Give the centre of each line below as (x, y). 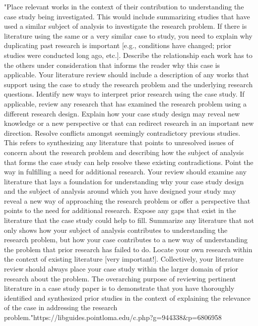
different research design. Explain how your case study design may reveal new (122, 113)
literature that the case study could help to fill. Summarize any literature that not (129, 220)
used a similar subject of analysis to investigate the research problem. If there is (126, 26)
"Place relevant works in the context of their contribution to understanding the (124, 6)
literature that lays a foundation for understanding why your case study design (124, 181)
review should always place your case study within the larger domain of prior (121, 269)
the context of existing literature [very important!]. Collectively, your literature (124, 259)
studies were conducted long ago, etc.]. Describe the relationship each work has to (128, 55)
